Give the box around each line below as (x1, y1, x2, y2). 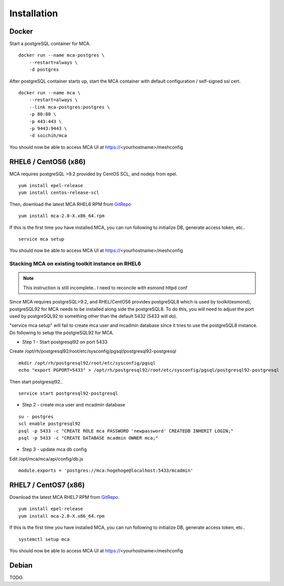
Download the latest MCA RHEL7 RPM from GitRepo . (9, 494, 120, 500)
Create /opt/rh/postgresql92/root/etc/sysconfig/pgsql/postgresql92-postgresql (9, 348, 176, 354)
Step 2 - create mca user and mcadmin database (22, 402, 125, 408)
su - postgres (18, 414, 54, 419)
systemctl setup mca (18, 536, 70, 542)
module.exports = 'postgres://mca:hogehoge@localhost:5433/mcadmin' (18, 468, 193, 474)
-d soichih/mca (29, 133, 67, 139)
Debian (9, 561, 33, 570)
